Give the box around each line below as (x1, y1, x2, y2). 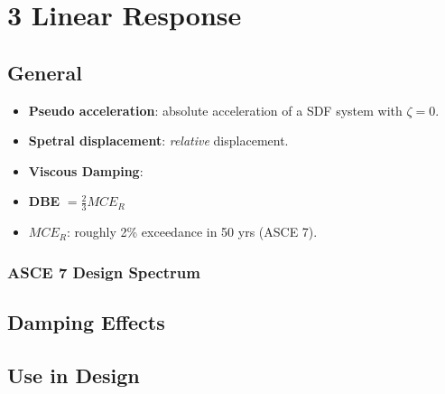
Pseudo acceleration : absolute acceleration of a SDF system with (28, 100, 403, 119)
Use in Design (7, 361, 140, 389)
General (7, 58, 82, 86)
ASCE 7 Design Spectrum (7, 260, 200, 283)
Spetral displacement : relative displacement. (28, 131, 289, 150)
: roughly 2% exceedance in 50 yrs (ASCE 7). (66, 222, 318, 241)
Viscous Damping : (28, 161, 144, 180)
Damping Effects (7, 308, 165, 336)
